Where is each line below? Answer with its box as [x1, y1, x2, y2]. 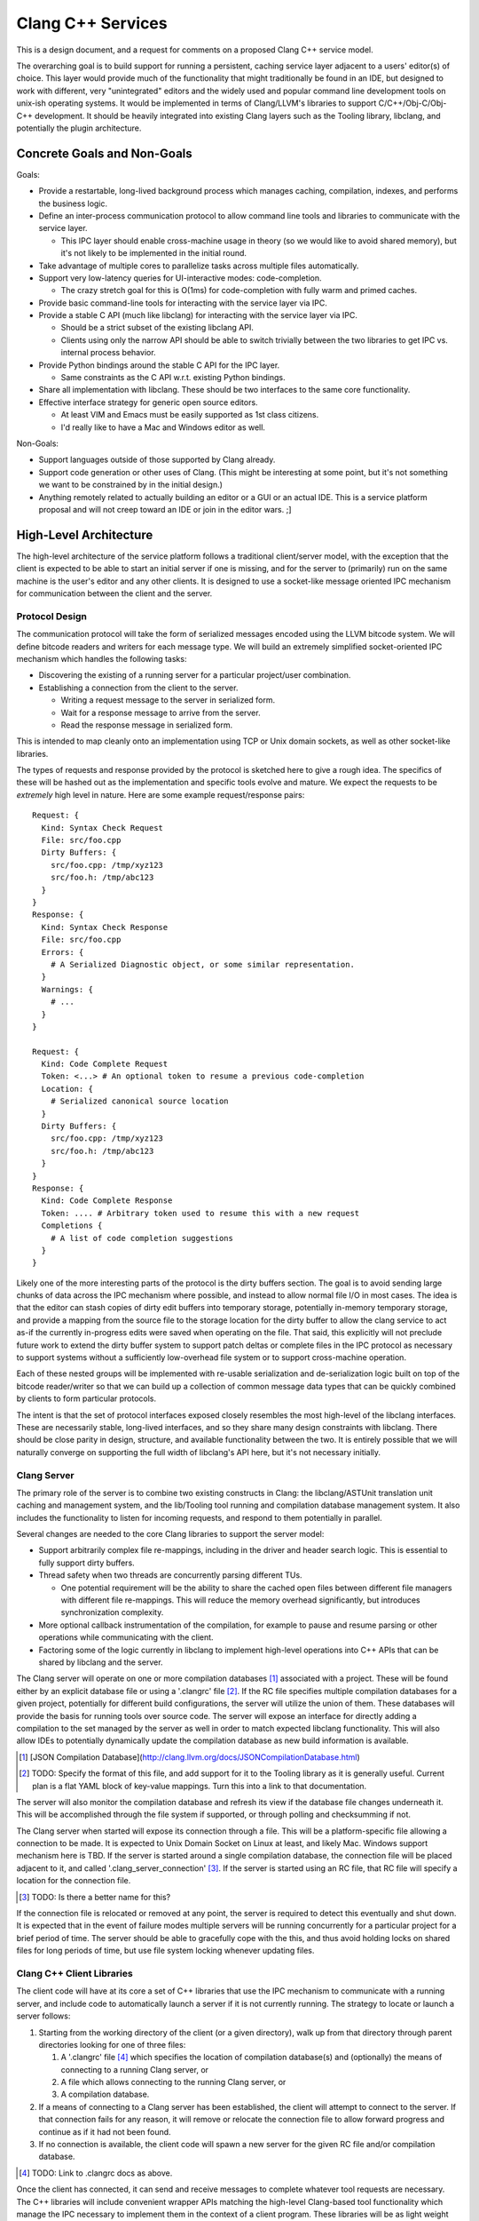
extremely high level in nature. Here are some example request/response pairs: [16, 789, 305, 800]
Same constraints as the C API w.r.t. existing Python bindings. [60, 372, 286, 383]
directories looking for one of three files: [38, 2039, 186, 2050]
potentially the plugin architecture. [16, 123, 142, 133]
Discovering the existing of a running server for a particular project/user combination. [38, 670, 351, 681]
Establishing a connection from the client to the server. [38, 682, 239, 693]
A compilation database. [60, 2089, 150, 2100]
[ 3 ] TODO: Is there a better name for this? [19, 1891, 171, 1902]
